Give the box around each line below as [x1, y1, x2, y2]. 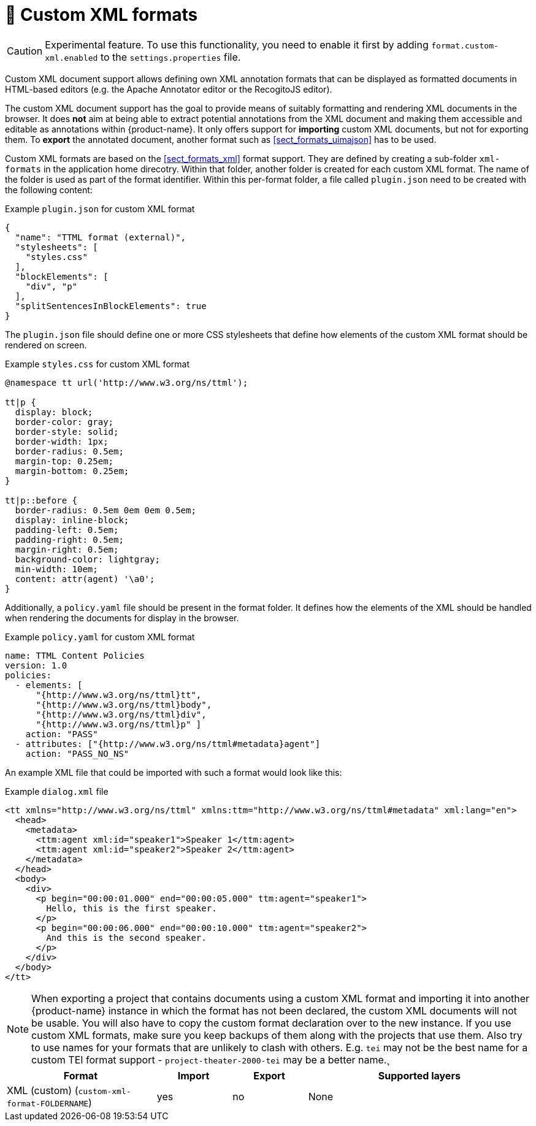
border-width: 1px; [15, 436, 109, 446]
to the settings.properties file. [100, 50, 241, 63]
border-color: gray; [15, 416, 114, 427]
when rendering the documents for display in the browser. [5, 612, 239, 623]
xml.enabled [45, 53, 98, 63]
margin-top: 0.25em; [15, 456, 114, 466]
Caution [7, 44, 43, 57]
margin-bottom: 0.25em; [15, 465, 129, 476]
